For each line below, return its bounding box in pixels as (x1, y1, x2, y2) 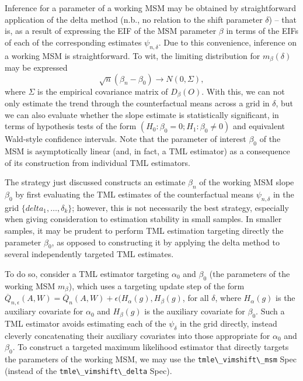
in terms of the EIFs (226, 25, 298, 37)
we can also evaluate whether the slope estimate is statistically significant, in (5, 108, 279, 120)
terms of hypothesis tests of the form (5, 120, 137, 132)
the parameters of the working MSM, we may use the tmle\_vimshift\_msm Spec (5, 353, 297, 365)
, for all (182, 292, 209, 304)
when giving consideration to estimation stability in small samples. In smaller (5, 213, 282, 225)
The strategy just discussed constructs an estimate (5, 176, 186, 188)
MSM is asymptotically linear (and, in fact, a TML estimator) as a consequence (5, 145, 290, 157)
